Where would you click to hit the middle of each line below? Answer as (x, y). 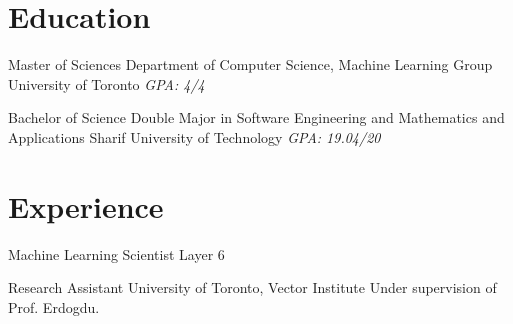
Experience (86, 205)
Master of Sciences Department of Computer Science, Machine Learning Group (250, 64)
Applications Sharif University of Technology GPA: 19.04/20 (194, 136)
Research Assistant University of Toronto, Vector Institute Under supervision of (252, 287)
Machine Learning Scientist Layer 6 (116, 253)
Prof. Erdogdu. (54, 306)
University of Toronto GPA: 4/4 (106, 83)
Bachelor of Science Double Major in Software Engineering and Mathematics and (256, 117)
